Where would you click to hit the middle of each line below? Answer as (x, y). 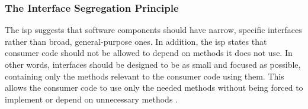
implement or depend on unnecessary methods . (91, 99)
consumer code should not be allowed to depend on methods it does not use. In (149, 53)
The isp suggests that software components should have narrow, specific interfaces (153, 30)
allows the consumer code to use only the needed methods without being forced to (154, 87)
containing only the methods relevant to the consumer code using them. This (145, 76)
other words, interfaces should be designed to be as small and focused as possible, (153, 64)
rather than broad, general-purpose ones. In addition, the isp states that (136, 41)
